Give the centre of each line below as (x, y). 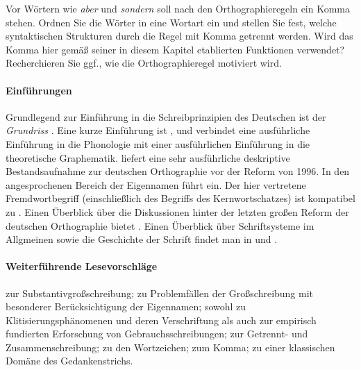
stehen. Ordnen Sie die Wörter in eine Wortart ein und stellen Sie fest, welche (171, 22)
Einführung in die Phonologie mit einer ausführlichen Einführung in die (158, 143)
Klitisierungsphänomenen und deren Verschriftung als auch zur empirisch (161, 320)
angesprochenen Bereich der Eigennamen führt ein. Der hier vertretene (156, 184)
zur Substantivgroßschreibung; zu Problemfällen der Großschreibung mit (160, 293)
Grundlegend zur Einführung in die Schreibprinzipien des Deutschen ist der (166, 116)
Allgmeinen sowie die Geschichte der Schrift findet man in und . (142, 239)
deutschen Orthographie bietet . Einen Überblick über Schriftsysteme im (160, 225)
